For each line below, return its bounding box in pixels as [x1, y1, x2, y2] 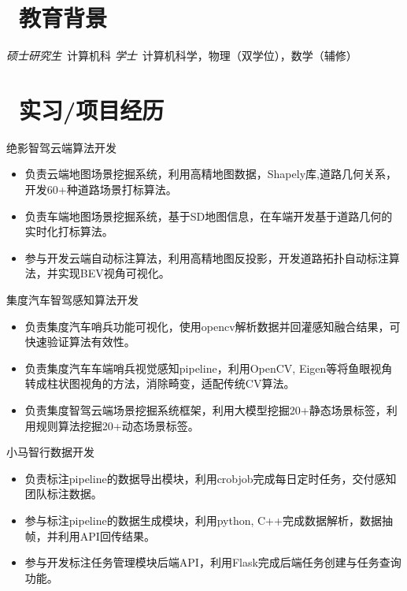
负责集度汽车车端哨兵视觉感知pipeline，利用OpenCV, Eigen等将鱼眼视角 [24, 359, 393, 376]
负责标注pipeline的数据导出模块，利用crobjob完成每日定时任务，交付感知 [24, 470, 397, 486]
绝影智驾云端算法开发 [6, 139, 117, 155]
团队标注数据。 [24, 485, 102, 502]
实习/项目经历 [19, 93, 165, 125]
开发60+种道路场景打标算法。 [24, 181, 177, 198]
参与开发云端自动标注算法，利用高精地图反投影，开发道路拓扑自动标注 [24, 249, 389, 266]
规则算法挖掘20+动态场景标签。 [35, 417, 199, 433]
